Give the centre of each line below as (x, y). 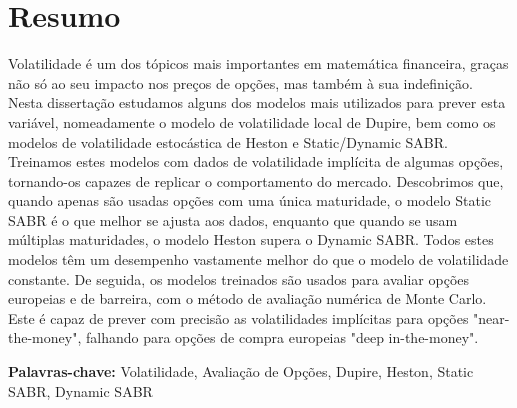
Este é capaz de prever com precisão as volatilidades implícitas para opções (238, 317)
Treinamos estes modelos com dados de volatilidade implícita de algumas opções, (256, 161)
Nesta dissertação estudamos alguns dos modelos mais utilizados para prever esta (257, 102)
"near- (491, 317)
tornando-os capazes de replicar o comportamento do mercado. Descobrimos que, (256, 180)
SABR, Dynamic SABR (80, 390)
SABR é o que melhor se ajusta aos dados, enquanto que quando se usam (233, 219)
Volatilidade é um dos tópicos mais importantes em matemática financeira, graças (258, 63)
